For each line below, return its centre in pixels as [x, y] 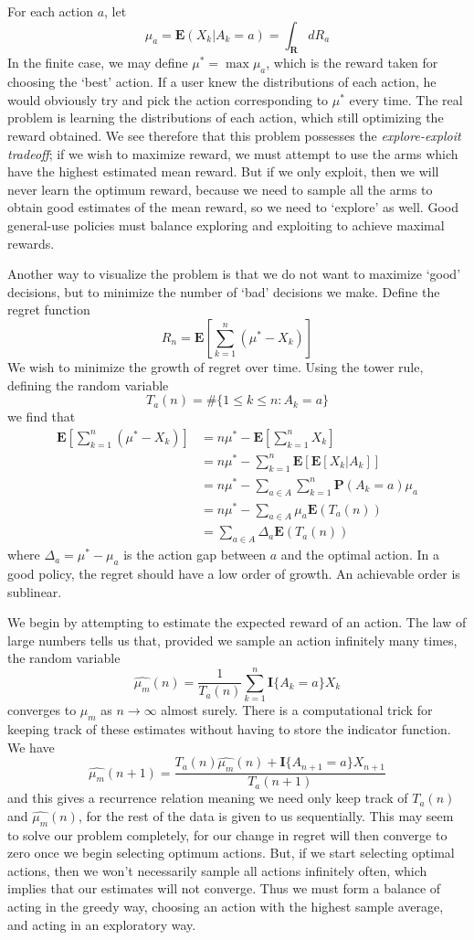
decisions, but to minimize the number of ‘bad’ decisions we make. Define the [224, 291]
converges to [42, 710]
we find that [42, 417]
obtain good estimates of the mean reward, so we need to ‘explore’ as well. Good [233, 207]
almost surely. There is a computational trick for [297, 710]
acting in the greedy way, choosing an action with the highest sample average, [226, 906]
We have [31, 747]
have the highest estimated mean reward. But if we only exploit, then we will [223, 171]
